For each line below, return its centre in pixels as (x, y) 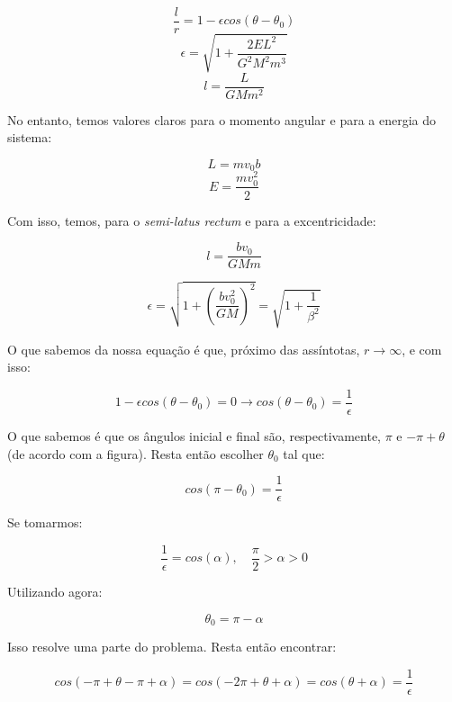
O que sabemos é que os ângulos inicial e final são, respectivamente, (194, 436)
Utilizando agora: (55, 591)
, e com (422, 349)
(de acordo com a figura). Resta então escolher (136, 453)
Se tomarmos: (45, 522)
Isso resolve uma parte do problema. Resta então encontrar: (172, 647)
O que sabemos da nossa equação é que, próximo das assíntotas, (184, 349)
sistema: (30, 137)
